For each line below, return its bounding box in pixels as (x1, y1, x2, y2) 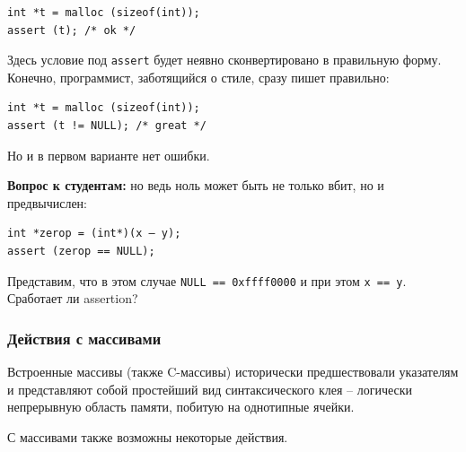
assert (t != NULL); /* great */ (7, 119, 207, 133)
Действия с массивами (7, 326, 162, 349)
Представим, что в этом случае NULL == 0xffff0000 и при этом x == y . (7, 271, 407, 290)
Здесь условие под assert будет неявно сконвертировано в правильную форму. (7, 50, 442, 69)
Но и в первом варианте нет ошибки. (7, 145, 210, 164)
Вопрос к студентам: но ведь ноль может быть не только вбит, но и (7, 176, 384, 195)
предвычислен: (7, 193, 87, 212)
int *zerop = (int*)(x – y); (7, 227, 181, 240)
